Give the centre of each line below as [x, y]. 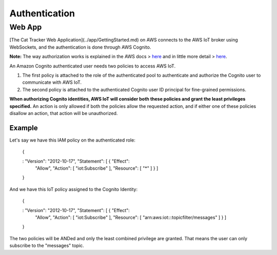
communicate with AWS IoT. [52, 82]
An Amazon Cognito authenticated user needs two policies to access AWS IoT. [93, 66]
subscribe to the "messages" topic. [47, 246]
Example [24, 128]
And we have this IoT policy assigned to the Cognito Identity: [74, 189]
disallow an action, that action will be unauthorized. [64, 113]
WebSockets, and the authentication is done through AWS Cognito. [80, 47]
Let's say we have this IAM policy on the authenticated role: [72, 140]
